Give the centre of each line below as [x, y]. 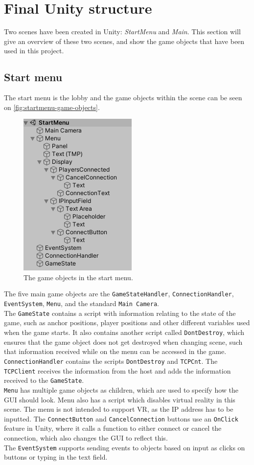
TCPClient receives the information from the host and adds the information [117, 370]
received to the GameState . [44, 380]
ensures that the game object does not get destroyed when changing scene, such [123, 342]
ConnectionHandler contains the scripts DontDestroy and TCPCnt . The [111, 361]
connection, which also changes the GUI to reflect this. [86, 437]
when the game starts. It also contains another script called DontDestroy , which [124, 332]
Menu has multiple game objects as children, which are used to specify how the [121, 389]
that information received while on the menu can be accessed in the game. [115, 351]
